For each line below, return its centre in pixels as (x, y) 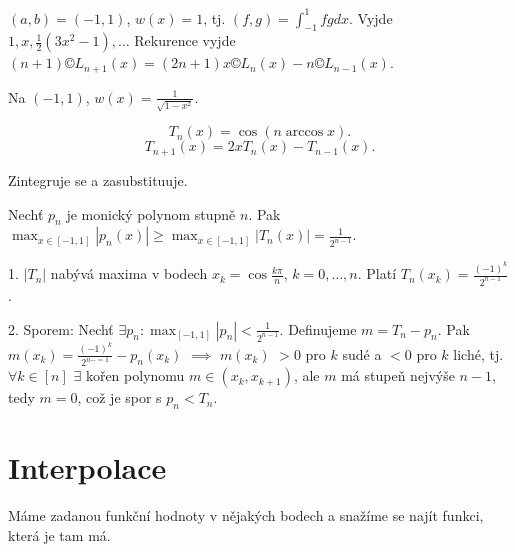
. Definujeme (318, 328)
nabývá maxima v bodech (129, 273)
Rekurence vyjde (185, 40)
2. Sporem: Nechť (61, 328)
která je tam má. (59, 534)
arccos (304, 132)
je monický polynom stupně (151, 213)
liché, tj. (478, 353)
